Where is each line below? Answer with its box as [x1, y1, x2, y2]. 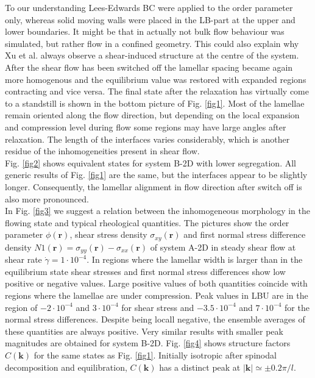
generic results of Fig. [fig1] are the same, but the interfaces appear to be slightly [5, 168, 308, 181]
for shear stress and [121, 301, 194, 313]
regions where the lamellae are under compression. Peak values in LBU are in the [5, 288, 308, 301]
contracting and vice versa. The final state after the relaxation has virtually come [5, 85, 309, 98]
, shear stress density [69, 228, 147, 241]
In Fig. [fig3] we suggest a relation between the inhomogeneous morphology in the [5, 204, 311, 217]
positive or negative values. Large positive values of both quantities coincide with [5, 277, 308, 290]
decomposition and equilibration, [5, 360, 127, 373]
